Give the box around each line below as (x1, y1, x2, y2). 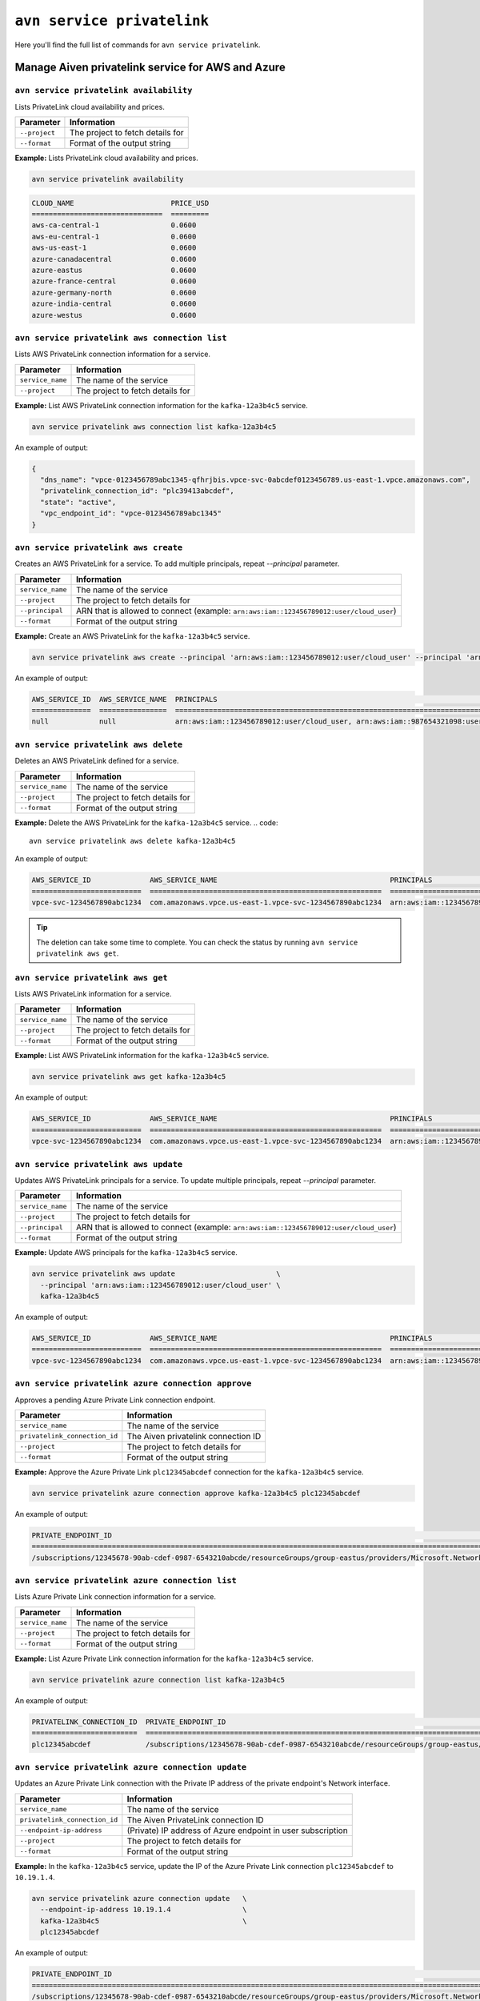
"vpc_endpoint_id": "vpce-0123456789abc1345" (40, 509, 222, 518)
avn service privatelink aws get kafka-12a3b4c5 (31, 1073, 226, 1081)
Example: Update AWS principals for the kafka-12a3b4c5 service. (14, 1248, 238, 1257)
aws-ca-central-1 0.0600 (31, 221, 197, 230)
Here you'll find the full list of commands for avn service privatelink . (14, 40, 261, 50)
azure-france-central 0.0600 (31, 277, 197, 286)
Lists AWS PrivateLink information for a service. (14, 989, 172, 999)
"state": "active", (40, 497, 117, 507)
